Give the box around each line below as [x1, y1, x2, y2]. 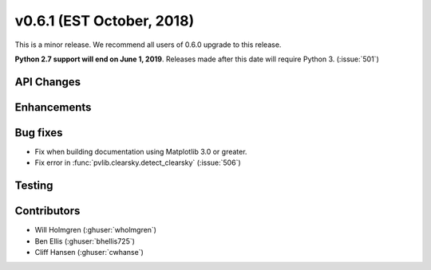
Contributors [14, 204, 81, 218]
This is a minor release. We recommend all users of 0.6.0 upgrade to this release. [14, 40, 282, 49]
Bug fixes [14, 126, 63, 139]
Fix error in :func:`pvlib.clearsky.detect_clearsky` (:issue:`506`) [34, 158, 241, 167]
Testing [14, 179, 53, 193]
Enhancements [14, 100, 92, 114]
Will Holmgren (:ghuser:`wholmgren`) [34, 225, 157, 235]
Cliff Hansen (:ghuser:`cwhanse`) [34, 247, 144, 256]
